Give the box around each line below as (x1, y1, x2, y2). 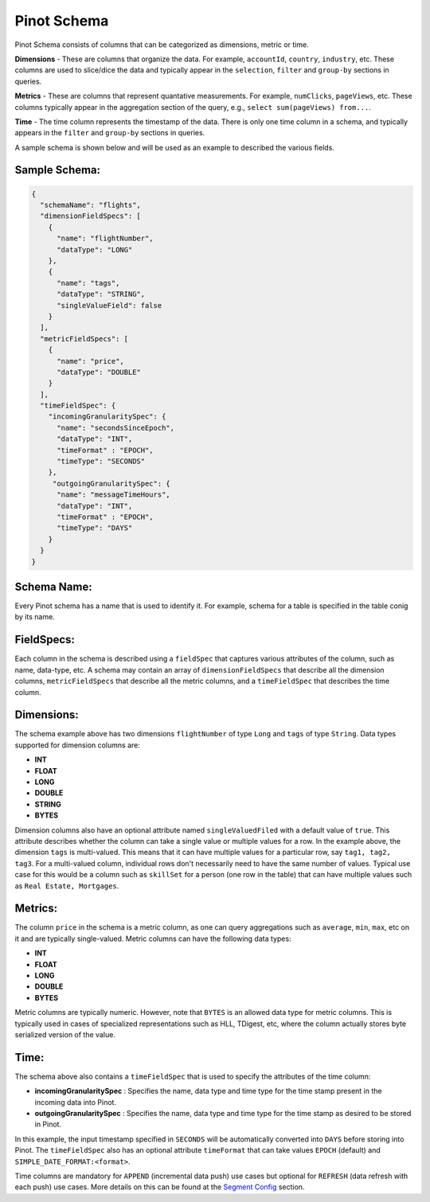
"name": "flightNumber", (57, 234, 154, 243)
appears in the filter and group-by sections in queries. (14, 128, 205, 138)
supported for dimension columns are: (14, 740, 141, 750)
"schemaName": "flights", (40, 201, 141, 210)
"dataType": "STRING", (57, 290, 146, 299)
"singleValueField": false (57, 301, 162, 310)
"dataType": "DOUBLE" (57, 367, 141, 377)
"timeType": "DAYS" (57, 524, 133, 533)
